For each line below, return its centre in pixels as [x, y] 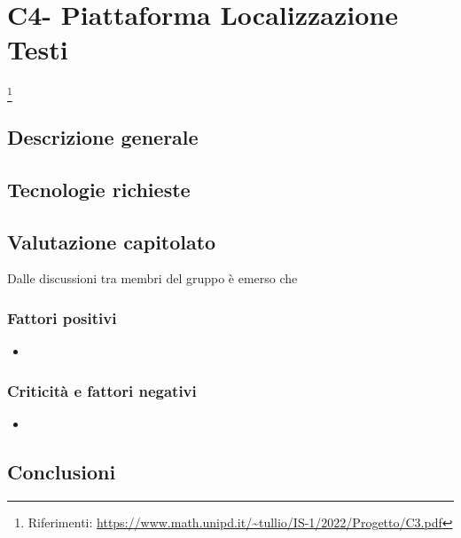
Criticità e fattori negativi [102, 390]
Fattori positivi [62, 317]
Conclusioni [62, 472]
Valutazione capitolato [112, 241]
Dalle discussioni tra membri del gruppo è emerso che [152, 278]
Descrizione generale [103, 137]
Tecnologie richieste [99, 189]
